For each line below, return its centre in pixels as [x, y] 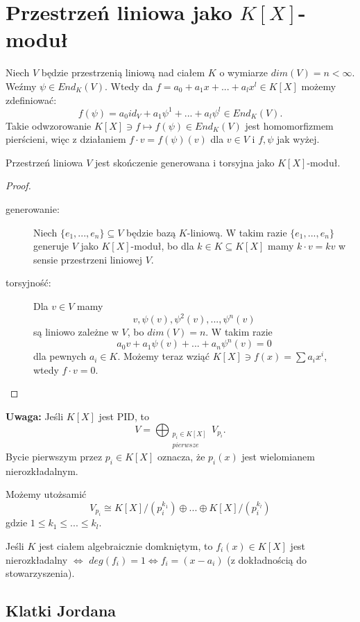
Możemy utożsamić [46, 494]
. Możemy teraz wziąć [164, 356]
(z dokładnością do [267, 559]
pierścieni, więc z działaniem [66, 139]
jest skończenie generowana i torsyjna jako [185, 162]
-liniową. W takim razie [237, 232]
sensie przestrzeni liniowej [88, 259]
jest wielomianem [278, 457]
